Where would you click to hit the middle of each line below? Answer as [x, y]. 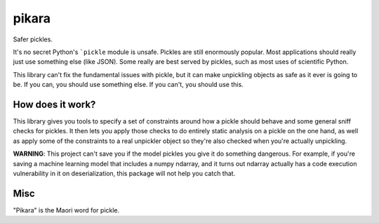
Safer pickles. [33, 39]
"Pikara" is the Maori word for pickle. [66, 210]
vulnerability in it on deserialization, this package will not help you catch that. [124, 173]
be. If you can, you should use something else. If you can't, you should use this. [128, 85]
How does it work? [54, 104]
